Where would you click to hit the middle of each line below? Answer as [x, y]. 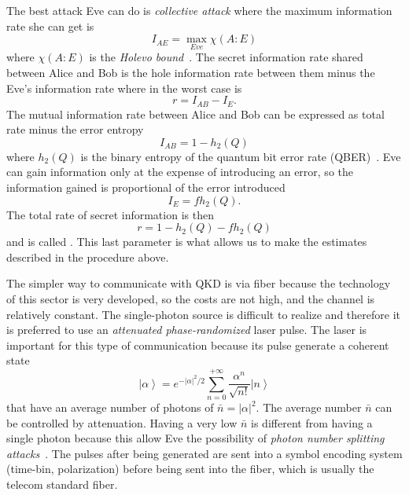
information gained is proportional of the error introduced [146, 187]
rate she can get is [50, 26]
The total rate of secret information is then [110, 214]
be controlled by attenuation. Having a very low [122, 422]
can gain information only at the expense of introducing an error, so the [180, 172]
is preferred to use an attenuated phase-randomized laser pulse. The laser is [187, 330]
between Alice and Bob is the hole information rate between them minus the [191, 72]
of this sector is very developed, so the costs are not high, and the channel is [191, 298]
